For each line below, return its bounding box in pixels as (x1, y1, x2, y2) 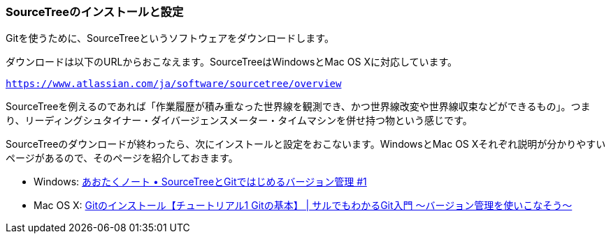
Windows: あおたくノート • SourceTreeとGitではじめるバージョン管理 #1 (34, 176, 367, 188)
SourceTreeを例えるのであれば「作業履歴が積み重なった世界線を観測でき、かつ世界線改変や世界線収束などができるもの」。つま (6, 100, 591, 113)
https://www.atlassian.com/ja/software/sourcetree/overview (6, 78, 342, 90)
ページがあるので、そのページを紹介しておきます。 (6, 152, 238, 164)
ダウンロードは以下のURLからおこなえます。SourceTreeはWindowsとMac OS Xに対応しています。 (6, 56, 458, 68)
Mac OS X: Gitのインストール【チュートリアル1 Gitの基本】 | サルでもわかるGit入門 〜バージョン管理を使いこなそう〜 (34, 199, 573, 212)
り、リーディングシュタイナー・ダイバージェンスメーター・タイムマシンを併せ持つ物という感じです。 (6, 114, 473, 127)
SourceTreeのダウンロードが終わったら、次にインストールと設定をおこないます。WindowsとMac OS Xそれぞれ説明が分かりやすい (6, 138, 606, 151)
